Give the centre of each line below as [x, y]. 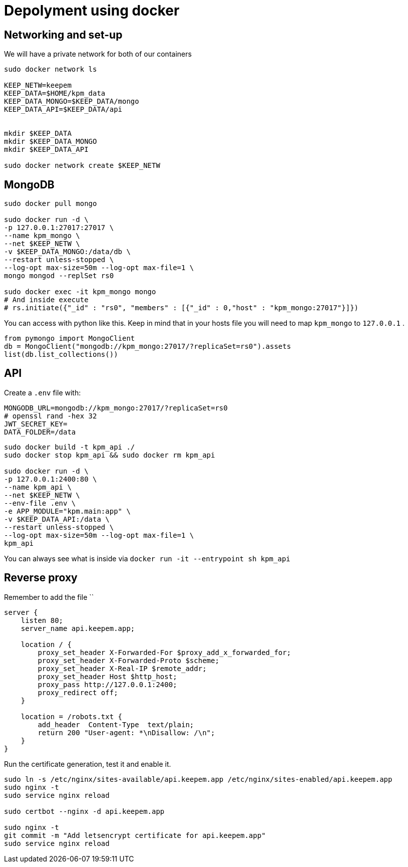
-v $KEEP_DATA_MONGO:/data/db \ [67, 252]
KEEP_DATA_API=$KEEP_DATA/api [63, 110]
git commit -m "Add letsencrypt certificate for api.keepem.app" [135, 835]
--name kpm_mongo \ [42, 236]
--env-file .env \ [40, 503]
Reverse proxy [41, 578]
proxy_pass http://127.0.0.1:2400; [107, 684]
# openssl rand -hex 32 [51, 416]
